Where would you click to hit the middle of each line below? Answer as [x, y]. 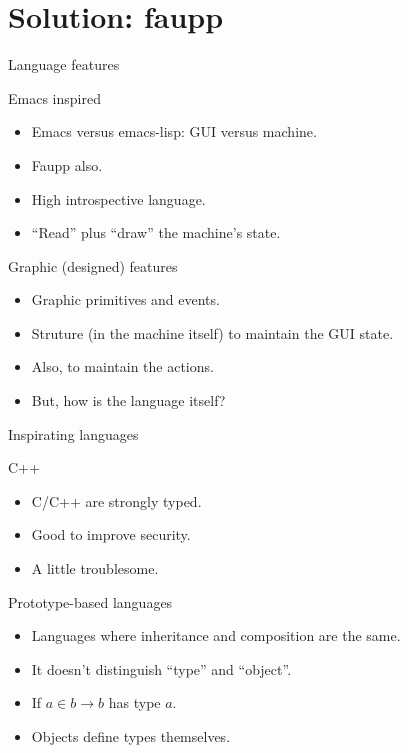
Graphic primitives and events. [125, 299]
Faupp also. [67, 164]
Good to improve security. [111, 534]
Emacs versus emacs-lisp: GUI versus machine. [174, 131]
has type [134, 702]
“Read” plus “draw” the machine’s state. [156, 232]
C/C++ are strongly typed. [116, 500]
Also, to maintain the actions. [122, 366]
